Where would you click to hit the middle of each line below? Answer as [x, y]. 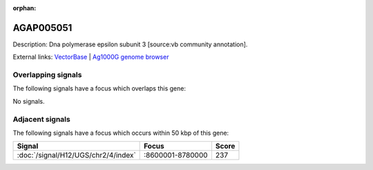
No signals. [29, 101]
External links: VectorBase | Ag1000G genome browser [91, 57]
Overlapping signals [47, 75]
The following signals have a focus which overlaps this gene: [99, 88]
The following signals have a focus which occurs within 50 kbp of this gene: [121, 133]
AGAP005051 [42, 28]
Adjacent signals [41, 119]
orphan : [25, 8]
